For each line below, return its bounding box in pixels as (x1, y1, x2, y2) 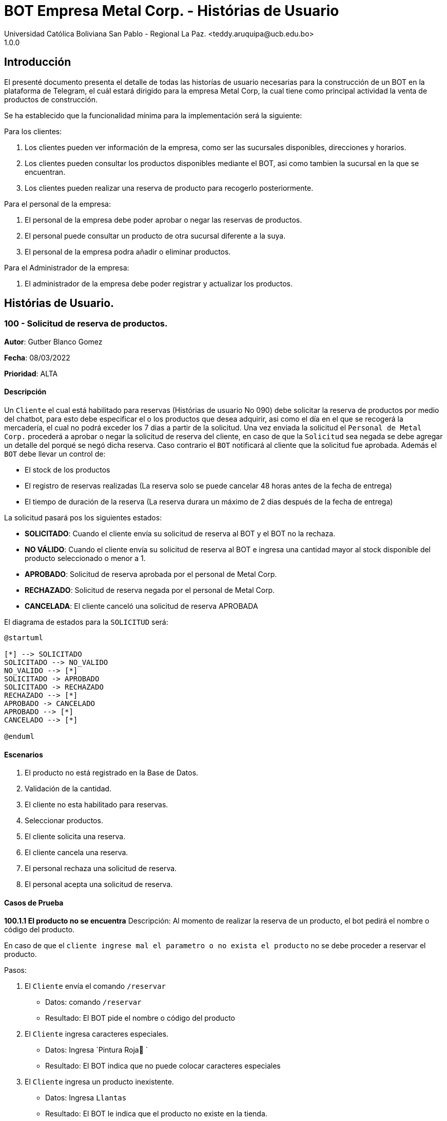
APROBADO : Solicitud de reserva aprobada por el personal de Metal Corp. (25, 570, 277, 579)
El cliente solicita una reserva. (25, 832, 126, 841)
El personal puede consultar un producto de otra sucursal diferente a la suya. (25, 231, 286, 240)
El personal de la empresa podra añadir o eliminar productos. (25, 247, 231, 256)
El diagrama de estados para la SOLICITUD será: (4, 618, 168, 627)
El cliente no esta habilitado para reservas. (25, 800, 168, 809)
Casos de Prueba (4, 898, 64, 907)
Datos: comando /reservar (45, 998, 142, 1007)
